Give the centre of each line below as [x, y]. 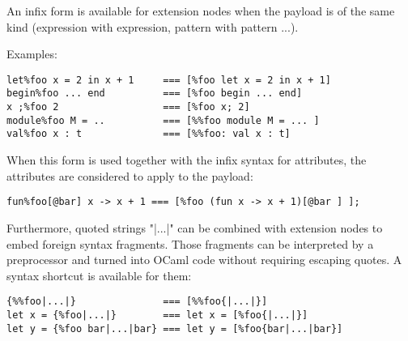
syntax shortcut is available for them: [99, 275]
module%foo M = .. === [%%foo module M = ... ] [163, 120]
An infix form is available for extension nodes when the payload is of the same [201, 11]
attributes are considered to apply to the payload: [130, 175]
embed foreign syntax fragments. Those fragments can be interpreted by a [190, 243]
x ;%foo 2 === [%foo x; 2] [128, 107]
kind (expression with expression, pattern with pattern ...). [153, 26]
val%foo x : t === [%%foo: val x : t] [149, 134]
